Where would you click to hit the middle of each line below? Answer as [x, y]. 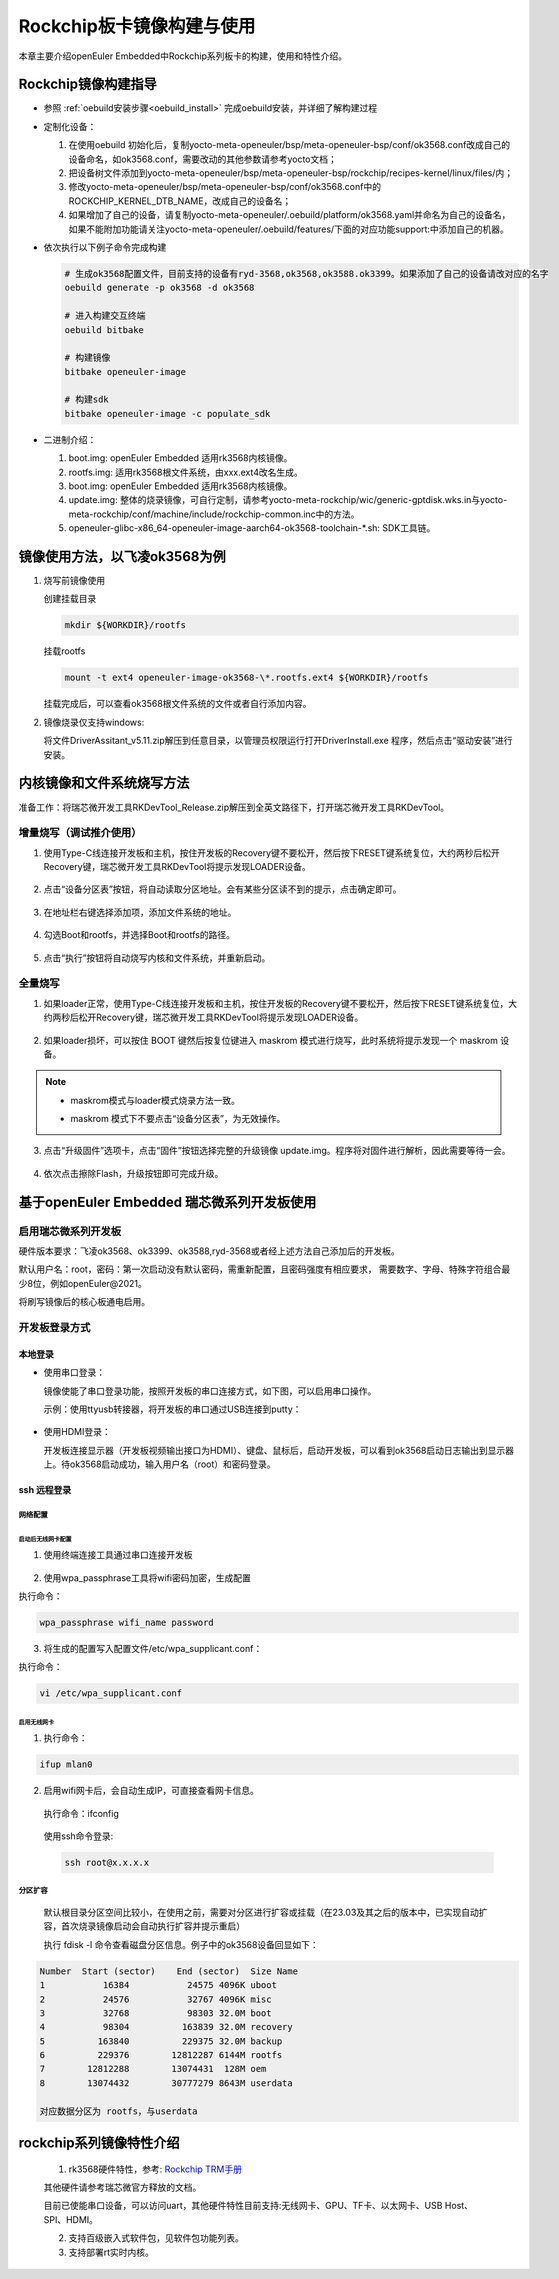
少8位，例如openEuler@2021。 [82, 1283]
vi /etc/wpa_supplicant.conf [111, 1693]
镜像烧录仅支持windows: [94, 722]
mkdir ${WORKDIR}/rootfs [125, 625]
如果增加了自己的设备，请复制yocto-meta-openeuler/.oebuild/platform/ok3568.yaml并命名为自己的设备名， [289, 215]
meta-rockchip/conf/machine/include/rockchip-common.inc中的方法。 [214, 514]
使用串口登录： [74, 1372]
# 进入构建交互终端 [105, 316]
